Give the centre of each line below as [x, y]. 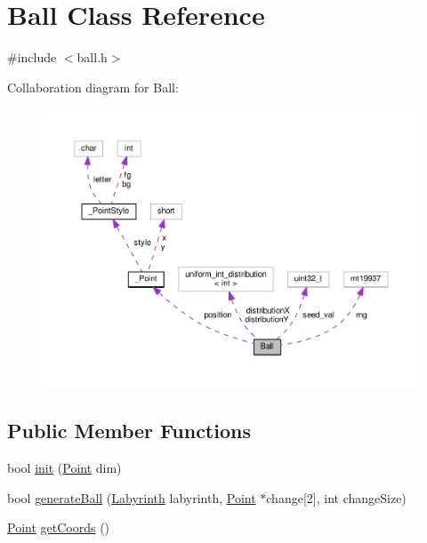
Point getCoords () [59, 527]
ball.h [92, 57]
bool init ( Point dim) [64, 468]
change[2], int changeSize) [336, 497]
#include [32, 57]
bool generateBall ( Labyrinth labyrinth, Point [132, 497]
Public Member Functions [129, 431]
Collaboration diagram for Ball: [93, 87]
